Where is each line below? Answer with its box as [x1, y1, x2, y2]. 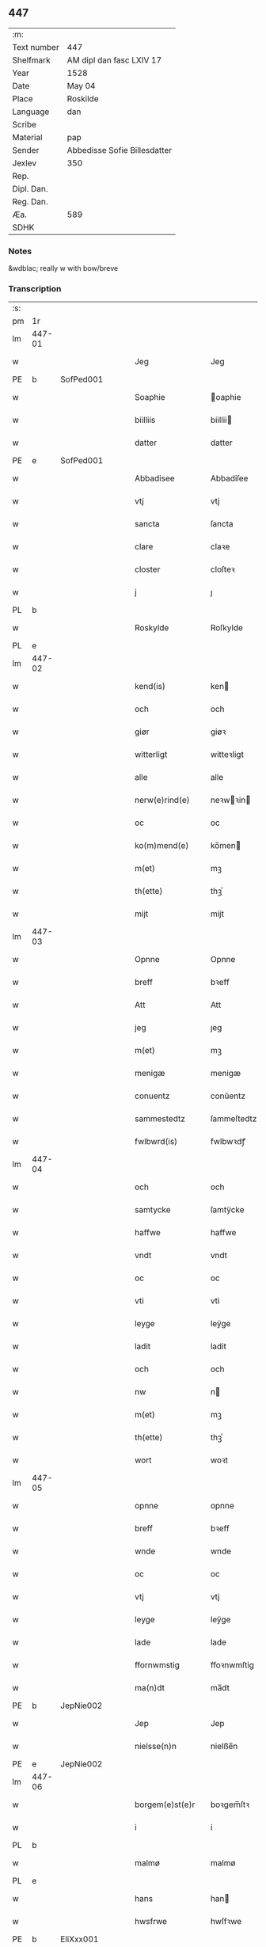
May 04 [66, 80, 96, 91]
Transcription [8, 283, 62, 295]
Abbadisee [134, 473, 176, 484]
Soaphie [134, 392, 165, 403]
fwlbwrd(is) [134, 1136, 178, 1147]
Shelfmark [12, 55, 51, 66]
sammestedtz [134, 1113, 186, 1124]
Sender [12, 144, 40, 155]
